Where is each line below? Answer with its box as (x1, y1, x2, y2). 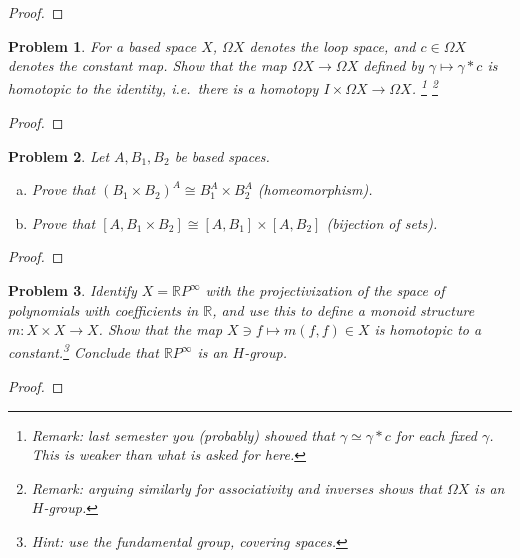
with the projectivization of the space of (205, 280, 445, 300)
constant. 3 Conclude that (8, 339, 159, 363)
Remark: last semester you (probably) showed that (31, 424, 335, 445)
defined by (363, 55, 424, 76)
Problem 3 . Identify (8, 280, 137, 300)
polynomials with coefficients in (8, 299, 199, 320)
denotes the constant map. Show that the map (8, 55, 287, 76)
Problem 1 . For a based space (8, 35, 197, 56)
